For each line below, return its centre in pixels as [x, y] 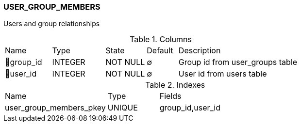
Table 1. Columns [161, 39]
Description [200, 51]
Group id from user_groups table [238, 62]
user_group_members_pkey [55, 108]
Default [160, 51]
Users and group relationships [52, 24]
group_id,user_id [190, 108]
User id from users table [223, 74]
